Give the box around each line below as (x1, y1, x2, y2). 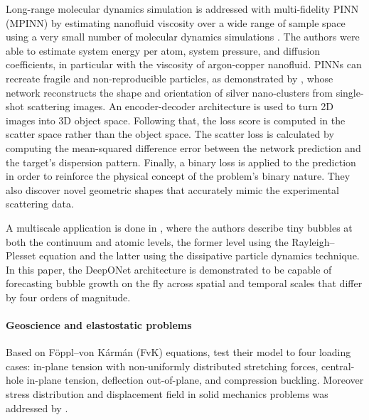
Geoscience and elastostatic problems (6, 318, 192, 333)
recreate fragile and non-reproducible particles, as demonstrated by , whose (6, 70, 333, 85)
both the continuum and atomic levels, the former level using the (6, 234, 289, 249)
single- (336, 85, 364, 99)
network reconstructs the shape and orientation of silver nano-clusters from (6, 85, 333, 99)
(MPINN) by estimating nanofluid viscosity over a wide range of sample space (6, 15, 346, 30)
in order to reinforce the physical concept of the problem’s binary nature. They (6, 168, 351, 183)
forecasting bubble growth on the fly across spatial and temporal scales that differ (6, 276, 363, 291)
